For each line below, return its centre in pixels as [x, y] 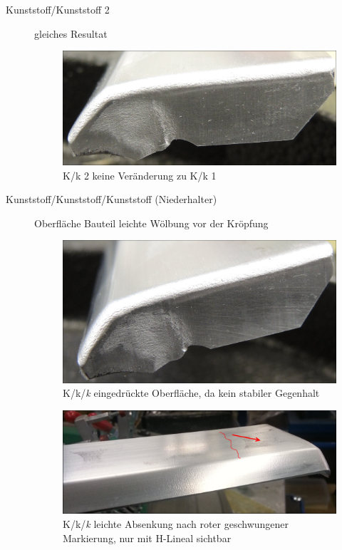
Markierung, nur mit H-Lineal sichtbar [147, 538]
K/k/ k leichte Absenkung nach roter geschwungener [176, 523]
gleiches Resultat [71, 33]
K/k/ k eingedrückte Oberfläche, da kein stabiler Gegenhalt [191, 393]
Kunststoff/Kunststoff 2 [58, 9]
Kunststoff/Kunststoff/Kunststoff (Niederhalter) [112, 199]
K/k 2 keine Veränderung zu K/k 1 [140, 175]
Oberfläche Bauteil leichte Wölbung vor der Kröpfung [151, 223]
